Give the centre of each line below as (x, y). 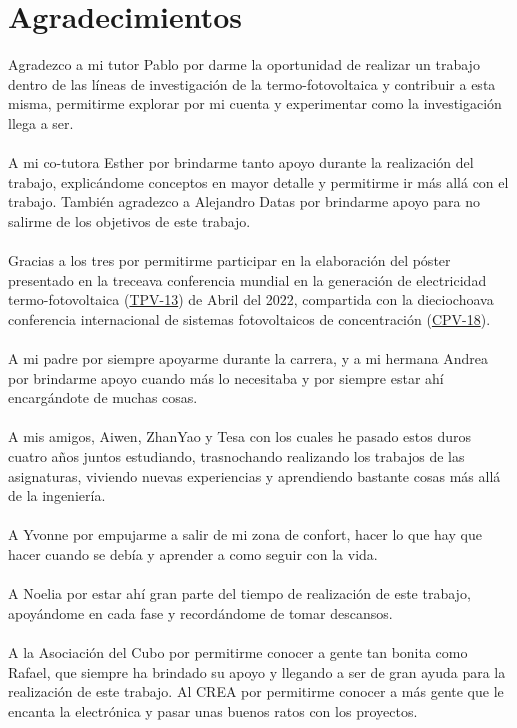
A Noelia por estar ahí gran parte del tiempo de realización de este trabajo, (239, 593)
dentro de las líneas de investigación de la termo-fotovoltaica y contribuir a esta (252, 83)
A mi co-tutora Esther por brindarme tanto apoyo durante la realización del (241, 162)
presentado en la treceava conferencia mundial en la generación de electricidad (247, 279)
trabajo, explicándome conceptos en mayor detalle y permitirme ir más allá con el (258, 181)
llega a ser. (41, 122)
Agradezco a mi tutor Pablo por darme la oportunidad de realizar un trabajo (244, 64)
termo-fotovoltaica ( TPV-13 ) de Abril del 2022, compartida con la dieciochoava (251, 299)
